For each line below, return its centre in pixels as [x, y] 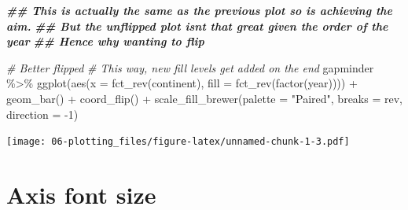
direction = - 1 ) [42, 114]
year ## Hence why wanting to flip [105, 41]
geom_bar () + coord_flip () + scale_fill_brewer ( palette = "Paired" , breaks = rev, [204, 98]
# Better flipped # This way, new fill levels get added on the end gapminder [190, 67]
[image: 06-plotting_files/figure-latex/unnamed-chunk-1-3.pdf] [178, 142]
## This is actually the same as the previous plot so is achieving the [200, 10]
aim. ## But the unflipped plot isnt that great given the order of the [197, 26]
